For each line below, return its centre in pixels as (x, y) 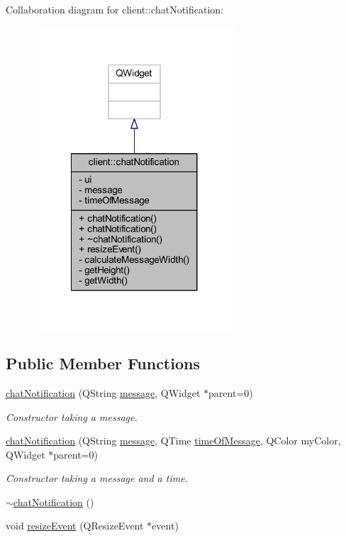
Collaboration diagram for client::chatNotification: (115, 9)
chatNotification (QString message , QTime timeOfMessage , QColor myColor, (173, 441)
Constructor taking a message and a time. (97, 478)
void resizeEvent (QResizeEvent (75, 526)
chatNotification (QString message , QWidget (103, 392)
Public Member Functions (103, 363)
